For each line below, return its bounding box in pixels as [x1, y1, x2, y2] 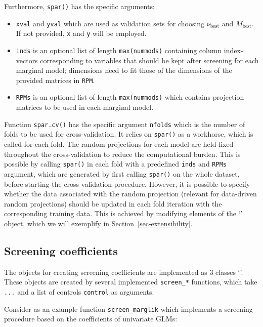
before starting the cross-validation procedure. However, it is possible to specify [4, 178, 250, 189]
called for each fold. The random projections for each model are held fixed [4, 139, 234, 149]
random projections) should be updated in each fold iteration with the [4, 198, 222, 209]
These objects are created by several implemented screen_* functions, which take [4, 276, 257, 287]
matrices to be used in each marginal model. [16, 102, 154, 112]
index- [224, 45, 243, 55]
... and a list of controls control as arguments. [4, 286, 154, 297]
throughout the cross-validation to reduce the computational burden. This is [4, 148, 241, 159]
